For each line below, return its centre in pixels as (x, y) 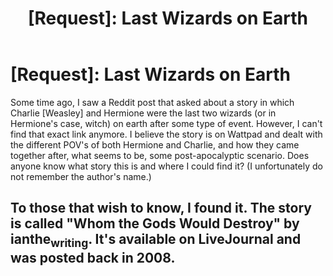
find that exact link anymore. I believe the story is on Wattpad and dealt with (166, 134)
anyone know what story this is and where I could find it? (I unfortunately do (166, 166)
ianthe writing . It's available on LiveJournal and (156, 241)
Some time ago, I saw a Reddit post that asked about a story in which (152, 102)
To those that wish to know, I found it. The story (161, 208)
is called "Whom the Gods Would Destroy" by (155, 223)
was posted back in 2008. (93, 257)
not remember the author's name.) (81, 176)
